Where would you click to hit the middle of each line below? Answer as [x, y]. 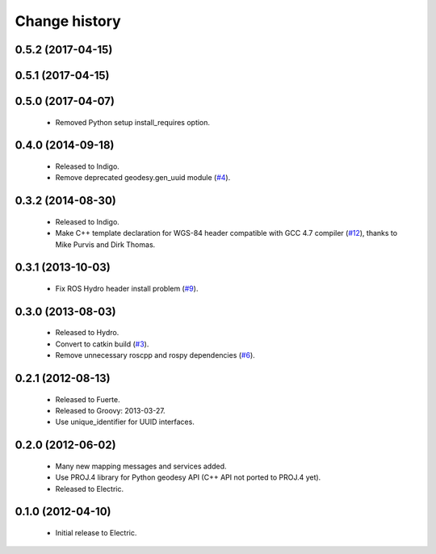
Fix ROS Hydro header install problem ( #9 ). [127, 288]
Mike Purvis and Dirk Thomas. [105, 244]
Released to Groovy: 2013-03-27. [110, 410]
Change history [68, 21]
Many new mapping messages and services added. [141, 466]
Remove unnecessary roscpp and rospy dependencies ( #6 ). [155, 355]
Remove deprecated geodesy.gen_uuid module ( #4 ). [143, 178]
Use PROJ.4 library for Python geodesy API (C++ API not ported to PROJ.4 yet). [188, 477]
